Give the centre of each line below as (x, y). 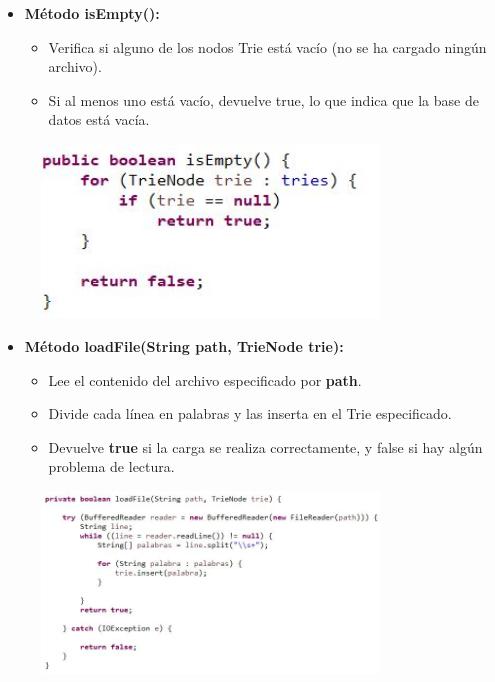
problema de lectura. (111, 466)
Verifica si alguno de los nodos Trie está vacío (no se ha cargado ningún (267, 46)
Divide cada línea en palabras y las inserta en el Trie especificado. (250, 413)
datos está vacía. (99, 119)
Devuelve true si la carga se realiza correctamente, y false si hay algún (265, 446)
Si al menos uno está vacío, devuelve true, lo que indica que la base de (263, 99)
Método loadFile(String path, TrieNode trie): (184, 345)
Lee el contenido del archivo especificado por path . (205, 379)
